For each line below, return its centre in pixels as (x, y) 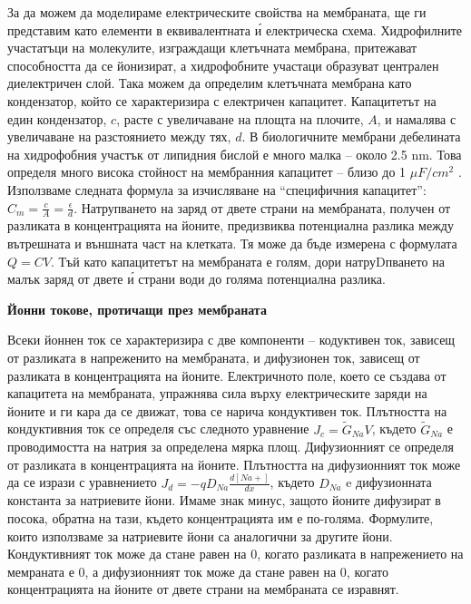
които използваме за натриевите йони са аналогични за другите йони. (200, 536)
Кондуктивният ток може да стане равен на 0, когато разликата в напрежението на (235, 554)
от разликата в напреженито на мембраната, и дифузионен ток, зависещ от (214, 357)
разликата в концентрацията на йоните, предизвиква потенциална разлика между (231, 225)
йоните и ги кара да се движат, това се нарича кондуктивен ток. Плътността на (227, 410)
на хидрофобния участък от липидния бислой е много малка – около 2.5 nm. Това (235, 154)
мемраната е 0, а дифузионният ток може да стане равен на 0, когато (198, 571)
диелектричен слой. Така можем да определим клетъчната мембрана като (210, 83)
